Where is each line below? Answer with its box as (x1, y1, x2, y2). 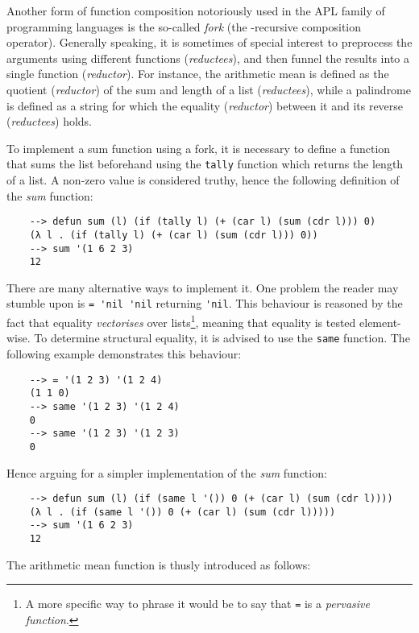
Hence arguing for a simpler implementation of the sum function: (6, 464, 327, 481)
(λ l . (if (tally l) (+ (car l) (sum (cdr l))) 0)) (29, 229, 318, 241)
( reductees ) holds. (6, 113, 93, 130)
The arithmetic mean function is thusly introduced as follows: (6, 556, 311, 573)
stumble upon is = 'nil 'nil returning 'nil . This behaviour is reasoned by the (6, 295, 403, 312)
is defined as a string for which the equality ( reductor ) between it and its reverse (6, 97, 404, 114)
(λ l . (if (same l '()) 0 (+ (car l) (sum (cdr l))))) (29, 506, 336, 518)
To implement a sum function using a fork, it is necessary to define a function (6, 139, 391, 156)
